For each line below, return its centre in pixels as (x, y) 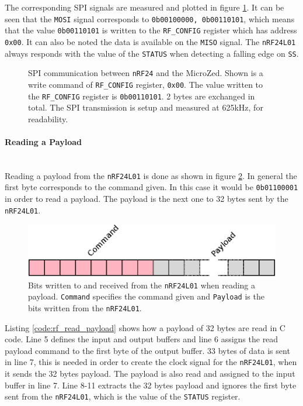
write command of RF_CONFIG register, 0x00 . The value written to (146, 84)
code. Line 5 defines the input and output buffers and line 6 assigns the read (142, 339)
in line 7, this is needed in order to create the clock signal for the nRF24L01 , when (151, 362)
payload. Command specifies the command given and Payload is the (146, 296)
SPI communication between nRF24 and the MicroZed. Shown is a (146, 73)
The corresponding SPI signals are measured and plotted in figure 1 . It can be (144, 7)
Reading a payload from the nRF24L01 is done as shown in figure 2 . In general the (151, 175)
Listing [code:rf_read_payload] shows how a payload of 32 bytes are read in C (145, 327)
